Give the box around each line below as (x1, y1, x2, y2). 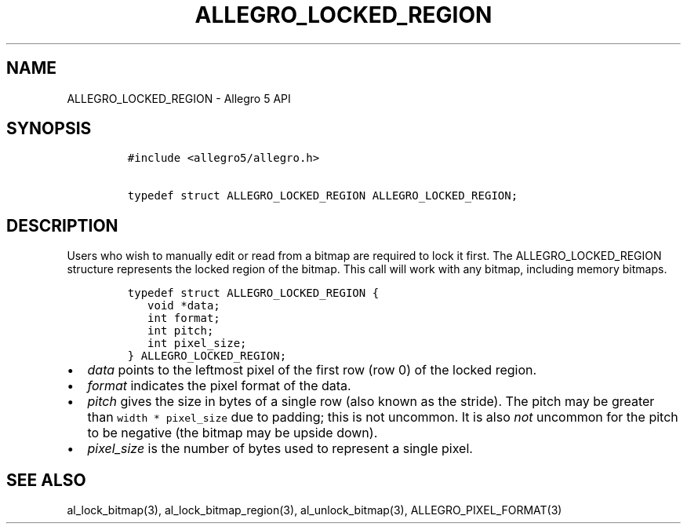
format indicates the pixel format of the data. (87, 378, 351, 394)
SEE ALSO (6, 470, 86, 490)
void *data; (147, 299, 220, 313)
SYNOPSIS (6, 119, 92, 139)
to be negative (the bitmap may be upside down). (87, 425, 378, 441)
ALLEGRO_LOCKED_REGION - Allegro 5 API (67, 91, 291, 105)
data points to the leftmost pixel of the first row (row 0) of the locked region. (87, 362, 537, 378)
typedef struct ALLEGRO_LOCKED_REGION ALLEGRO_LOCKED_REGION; (127, 189, 518, 203)
